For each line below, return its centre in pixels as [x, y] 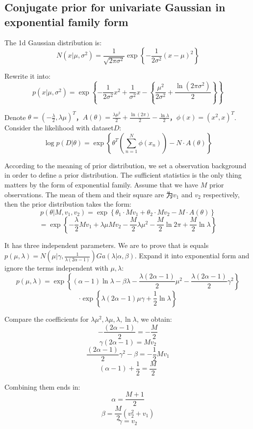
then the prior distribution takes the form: [68, 204]
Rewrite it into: [27, 76]
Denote [15, 117]
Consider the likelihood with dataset [59, 128]
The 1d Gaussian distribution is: [53, 42]
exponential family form [66, 21]
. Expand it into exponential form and [192, 256]
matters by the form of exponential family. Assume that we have [101, 184]
